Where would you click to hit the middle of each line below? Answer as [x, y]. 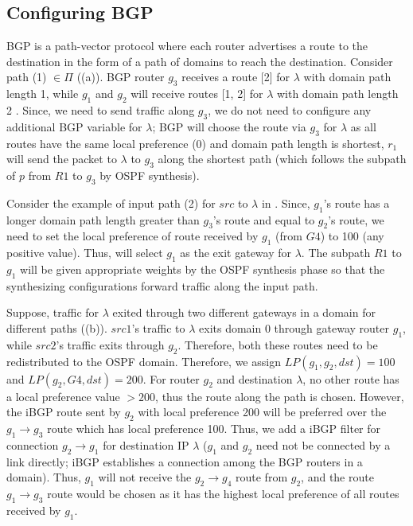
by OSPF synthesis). [150, 175]
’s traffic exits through [110, 344]
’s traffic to [158, 327]
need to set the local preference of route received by [132, 236]
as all [363, 126]
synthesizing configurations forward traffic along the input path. [162, 285]
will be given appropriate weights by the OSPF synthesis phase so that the [203, 269]
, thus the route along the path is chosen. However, [280, 396]
